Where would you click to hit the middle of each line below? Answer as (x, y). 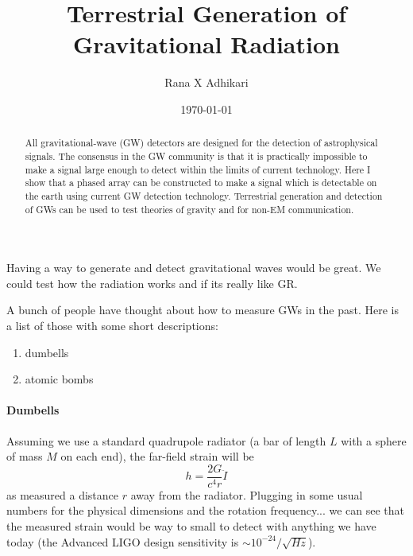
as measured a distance (63, 494)
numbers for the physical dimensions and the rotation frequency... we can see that (206, 510)
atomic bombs (59, 379)
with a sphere (374, 440)
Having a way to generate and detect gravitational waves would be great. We (194, 268)
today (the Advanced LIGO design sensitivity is (123, 541)
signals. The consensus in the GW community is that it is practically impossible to (196, 156)
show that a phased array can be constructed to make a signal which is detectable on (201, 183)
